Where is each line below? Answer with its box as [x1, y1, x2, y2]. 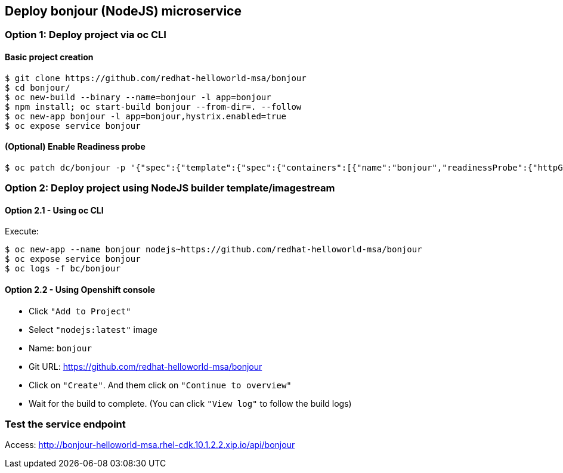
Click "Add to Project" [29, 305, 131, 316]
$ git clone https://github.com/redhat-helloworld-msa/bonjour [5, 73, 307, 83]
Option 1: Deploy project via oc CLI [5, 29, 166, 41]
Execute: [5, 226, 39, 237]
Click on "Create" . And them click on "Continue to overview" [29, 379, 292, 390]
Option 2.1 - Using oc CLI [5, 205, 104, 215]
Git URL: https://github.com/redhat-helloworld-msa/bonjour [29, 361, 262, 372]
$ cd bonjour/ [5, 82, 70, 92]
